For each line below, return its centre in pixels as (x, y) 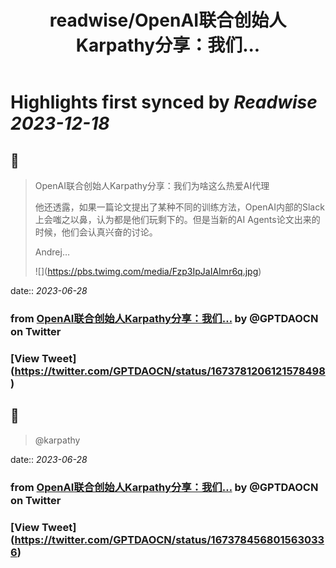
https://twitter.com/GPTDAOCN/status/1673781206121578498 (170, 371)
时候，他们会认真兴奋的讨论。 (96, 232)
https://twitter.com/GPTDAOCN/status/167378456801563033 (169, 539)
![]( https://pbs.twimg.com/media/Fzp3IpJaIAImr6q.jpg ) (148, 271)
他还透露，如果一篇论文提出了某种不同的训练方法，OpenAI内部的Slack (179, 207)
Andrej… (52, 252)
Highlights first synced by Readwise (164, 102)
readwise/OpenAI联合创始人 (168, 20)
